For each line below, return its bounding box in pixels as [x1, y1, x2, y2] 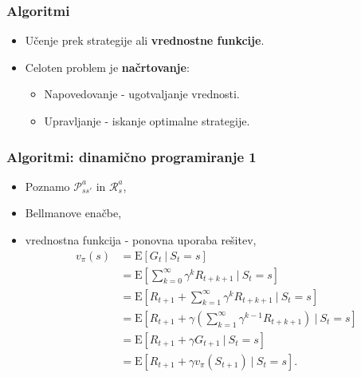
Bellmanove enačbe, [25, 204, 122, 221]
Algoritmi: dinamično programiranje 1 [6, 146, 257, 166]
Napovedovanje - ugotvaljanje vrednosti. [44, 85, 240, 102]
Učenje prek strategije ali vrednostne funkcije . [25, 32, 265, 49]
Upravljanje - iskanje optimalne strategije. [44, 113, 250, 129]
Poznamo [25, 177, 70, 194]
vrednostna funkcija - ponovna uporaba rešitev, [25, 232, 257, 248]
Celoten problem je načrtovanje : [25, 58, 190, 75]
